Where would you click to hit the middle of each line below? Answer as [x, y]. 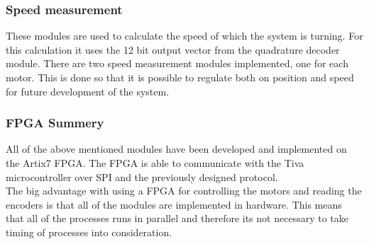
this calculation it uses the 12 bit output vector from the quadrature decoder [173, 49]
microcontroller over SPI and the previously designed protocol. [142, 176]
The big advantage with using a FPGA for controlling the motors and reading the [184, 191]
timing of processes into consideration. [89, 232]
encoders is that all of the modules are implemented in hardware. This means [174, 204]
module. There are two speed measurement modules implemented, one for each [177, 63]
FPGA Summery [55, 123]
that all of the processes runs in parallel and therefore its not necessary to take [177, 218]
